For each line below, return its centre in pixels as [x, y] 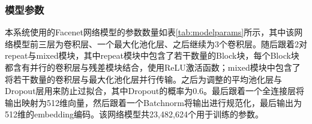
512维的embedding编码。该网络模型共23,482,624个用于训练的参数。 [134, 114]
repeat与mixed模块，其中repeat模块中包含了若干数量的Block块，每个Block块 [152, 55]
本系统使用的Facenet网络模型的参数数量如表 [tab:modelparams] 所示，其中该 [150, 32]
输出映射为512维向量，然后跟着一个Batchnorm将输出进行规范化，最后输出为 [153, 102]
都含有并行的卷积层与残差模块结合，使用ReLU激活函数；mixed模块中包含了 [153, 67]
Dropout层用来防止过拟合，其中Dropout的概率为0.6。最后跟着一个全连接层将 [155, 91]
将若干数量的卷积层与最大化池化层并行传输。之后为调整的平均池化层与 [143, 79]
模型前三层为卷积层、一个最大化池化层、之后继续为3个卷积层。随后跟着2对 [160, 43]
